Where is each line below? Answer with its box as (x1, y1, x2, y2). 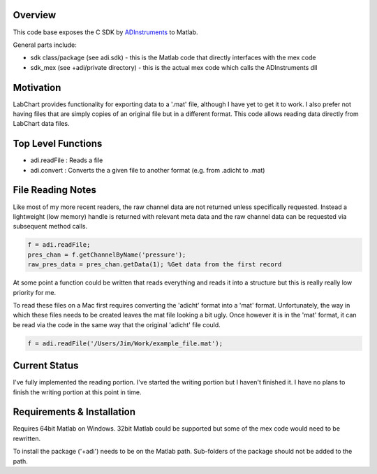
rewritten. (13, 434, 41, 443)
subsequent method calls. (13, 222, 87, 231)
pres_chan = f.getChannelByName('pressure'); (27, 250, 186, 259)
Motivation (13, 81, 61, 94)
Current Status (13, 360, 79, 372)
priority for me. (13, 288, 57, 296)
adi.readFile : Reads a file (30, 156, 103, 164)
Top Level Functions (13, 138, 103, 150)
